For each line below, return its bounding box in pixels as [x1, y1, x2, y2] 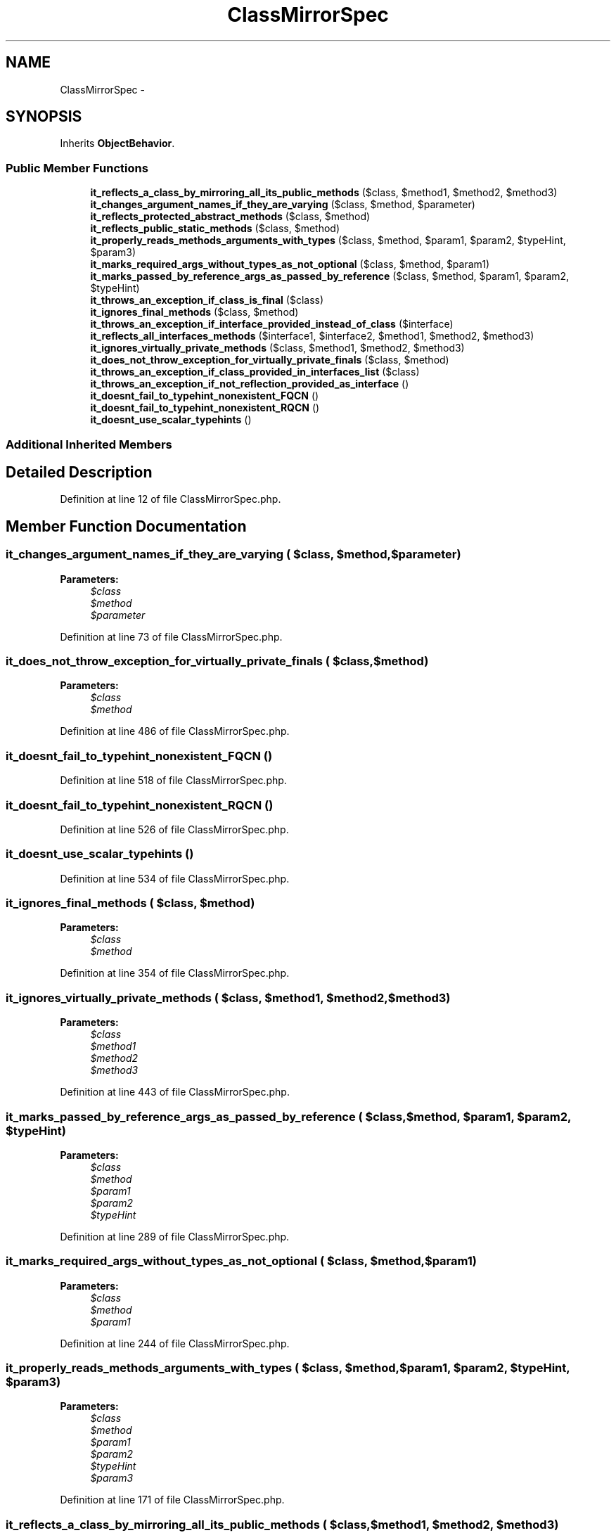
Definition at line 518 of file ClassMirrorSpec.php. [60, 774, 287, 787]
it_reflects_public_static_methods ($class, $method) [90, 222, 340, 235]
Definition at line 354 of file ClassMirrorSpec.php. [60, 967, 290, 980]
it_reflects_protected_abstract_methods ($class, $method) [90, 210, 371, 223]
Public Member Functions [6, 160, 148, 175]
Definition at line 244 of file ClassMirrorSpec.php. [60, 1337, 290, 1349]
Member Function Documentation [6, 517, 247, 535]
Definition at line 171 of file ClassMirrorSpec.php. [60, 1494, 285, 1506]
